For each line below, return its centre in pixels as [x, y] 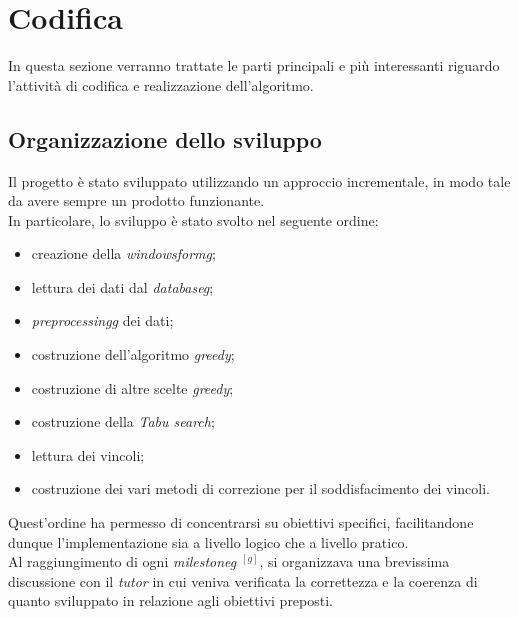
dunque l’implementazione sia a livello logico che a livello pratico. [208, 541]
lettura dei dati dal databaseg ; [122, 286]
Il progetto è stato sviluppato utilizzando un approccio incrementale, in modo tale [259, 180]
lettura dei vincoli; [88, 454]
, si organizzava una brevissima [354, 561]
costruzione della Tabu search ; [123, 421]
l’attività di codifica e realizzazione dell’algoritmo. [161, 84]
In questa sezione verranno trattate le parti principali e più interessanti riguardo [254, 65]
